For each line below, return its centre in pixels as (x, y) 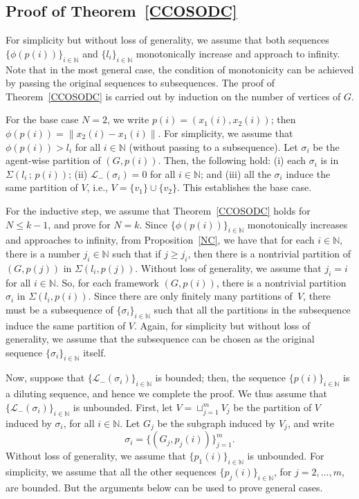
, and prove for (79, 224)
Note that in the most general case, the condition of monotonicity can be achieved (180, 69)
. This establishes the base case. (244, 187)
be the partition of (273, 407)
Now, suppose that (45, 378)
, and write (311, 423)
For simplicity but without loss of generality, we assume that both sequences (167, 40)
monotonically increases (297, 224)
